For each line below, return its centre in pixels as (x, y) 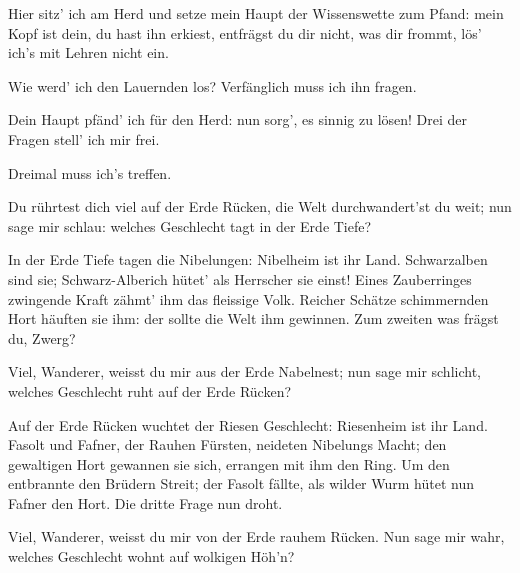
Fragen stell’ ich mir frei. (84, 138)
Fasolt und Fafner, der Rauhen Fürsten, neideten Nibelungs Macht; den (227, 444)
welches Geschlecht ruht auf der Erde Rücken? (150, 390)
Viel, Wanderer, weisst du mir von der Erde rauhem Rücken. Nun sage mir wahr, (256, 536)
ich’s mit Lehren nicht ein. (88, 52)
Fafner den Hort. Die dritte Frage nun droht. (145, 502)
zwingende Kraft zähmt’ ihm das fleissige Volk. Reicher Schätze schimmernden (248, 298)
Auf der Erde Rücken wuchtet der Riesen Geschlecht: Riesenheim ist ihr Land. (248, 424)
